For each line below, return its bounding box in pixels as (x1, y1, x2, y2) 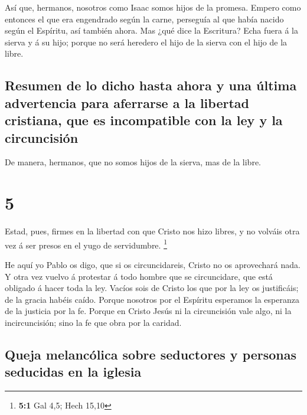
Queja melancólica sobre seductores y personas (5, 345, 297, 363)
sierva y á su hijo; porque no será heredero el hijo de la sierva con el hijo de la (5, 35, 288, 48)
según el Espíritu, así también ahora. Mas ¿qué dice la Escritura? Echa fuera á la (5, 24, 298, 37)
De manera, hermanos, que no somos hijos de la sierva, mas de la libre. (5, 156, 261, 168)
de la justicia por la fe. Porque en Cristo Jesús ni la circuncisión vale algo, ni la (5, 305, 292, 317)
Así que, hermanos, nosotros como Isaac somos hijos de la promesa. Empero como (5, 1, 301, 13)
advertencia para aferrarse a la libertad (5, 93, 249, 112)
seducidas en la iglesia (5, 362, 142, 381)
